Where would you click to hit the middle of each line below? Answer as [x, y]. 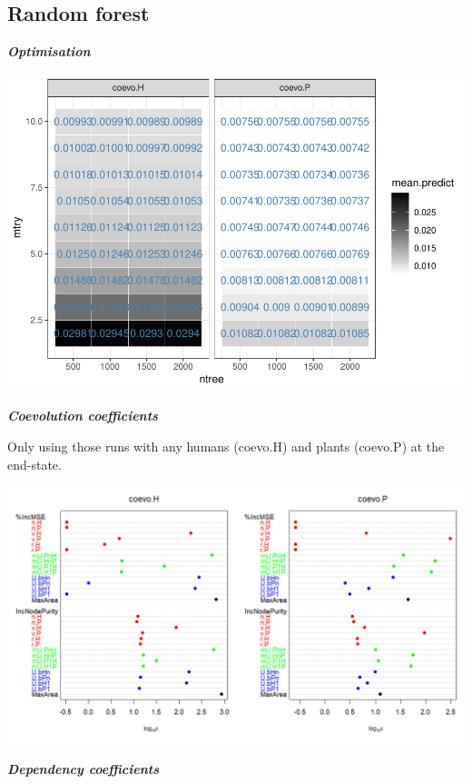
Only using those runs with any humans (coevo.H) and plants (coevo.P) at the [226, 446]
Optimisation [49, 51]
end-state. [34, 464]
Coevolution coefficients [83, 416]
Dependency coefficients [83, 769]
